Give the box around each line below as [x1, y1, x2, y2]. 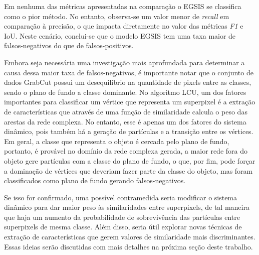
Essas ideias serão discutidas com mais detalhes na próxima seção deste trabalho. [4, 241, 253, 251]
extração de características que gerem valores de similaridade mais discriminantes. [4, 231, 255, 242]
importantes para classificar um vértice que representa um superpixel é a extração [4, 96, 255, 107]
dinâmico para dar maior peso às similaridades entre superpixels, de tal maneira [4, 202, 249, 212]
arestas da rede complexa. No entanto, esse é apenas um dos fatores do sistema [4, 116, 246, 126]
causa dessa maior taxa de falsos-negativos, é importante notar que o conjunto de [4, 67, 253, 77]
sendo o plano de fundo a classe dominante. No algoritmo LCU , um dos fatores [4, 86, 246, 97]
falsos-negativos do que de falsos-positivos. [4, 40, 134, 51]
